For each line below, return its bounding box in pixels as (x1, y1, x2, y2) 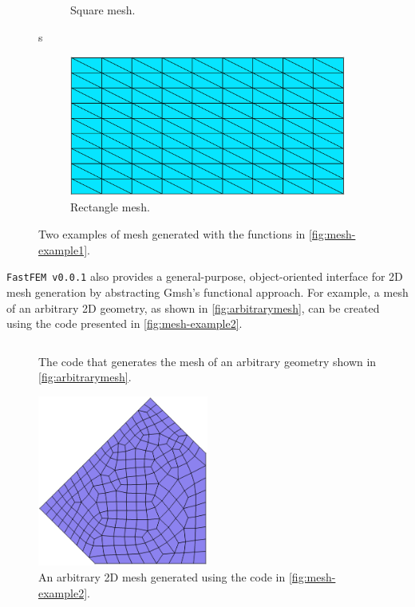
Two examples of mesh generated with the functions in (38, 226, 306, 242)
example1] (38, 241, 88, 258)
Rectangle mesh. (70, 199, 150, 215)
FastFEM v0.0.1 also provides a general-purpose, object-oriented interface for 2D (6, 268, 403, 285)
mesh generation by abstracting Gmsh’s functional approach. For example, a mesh (6, 283, 409, 300)
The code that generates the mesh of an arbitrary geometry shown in (38, 353, 377, 369)
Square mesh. (70, 2, 136, 18)
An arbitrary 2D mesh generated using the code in (38, 569, 286, 585)
